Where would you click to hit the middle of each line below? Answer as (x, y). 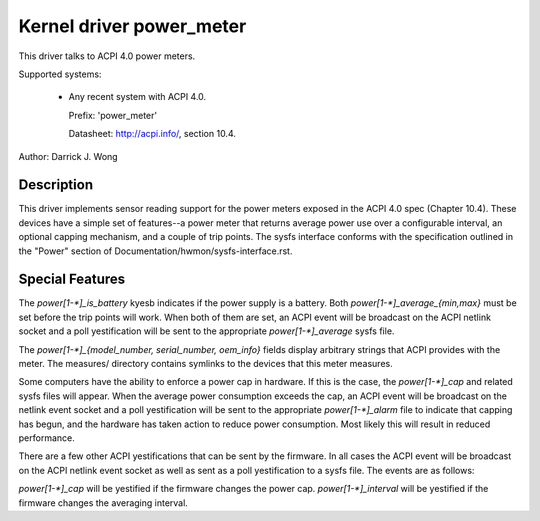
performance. (46, 438)
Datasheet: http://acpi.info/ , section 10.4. (152, 134)
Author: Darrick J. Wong (68, 156)
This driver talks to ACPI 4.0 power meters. (107, 56)
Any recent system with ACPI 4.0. (137, 97)
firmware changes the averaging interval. (103, 502)
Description (56, 185)
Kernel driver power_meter (132, 26)
